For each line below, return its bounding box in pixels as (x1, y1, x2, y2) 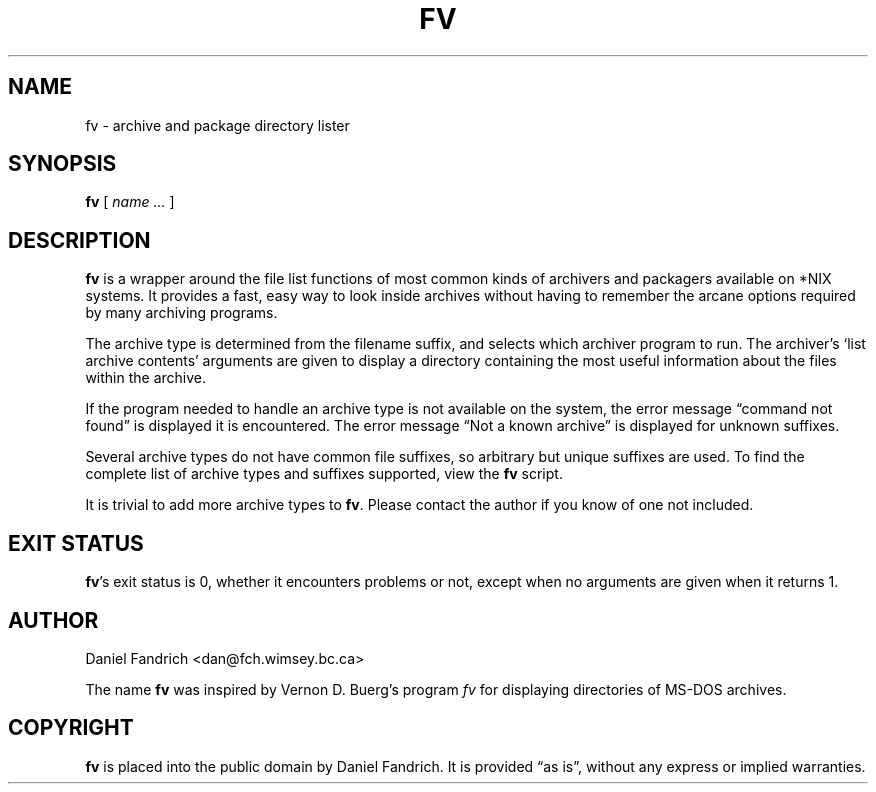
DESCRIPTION (8, 227, 151, 253)
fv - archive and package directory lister (85, 116, 350, 134)
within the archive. (85, 369, 207, 387)
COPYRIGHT (8, 715, 134, 741)
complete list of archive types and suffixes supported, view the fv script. (85, 465, 563, 483)
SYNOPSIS (8, 151, 117, 177)
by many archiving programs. (85, 304, 278, 322)
